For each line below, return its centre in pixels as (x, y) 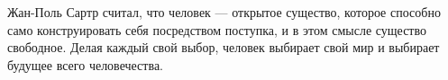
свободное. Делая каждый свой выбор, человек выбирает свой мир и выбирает (224, 47)
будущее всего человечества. (85, 64)
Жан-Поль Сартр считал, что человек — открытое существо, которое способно (224, 12)
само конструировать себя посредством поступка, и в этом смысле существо (217, 29)
